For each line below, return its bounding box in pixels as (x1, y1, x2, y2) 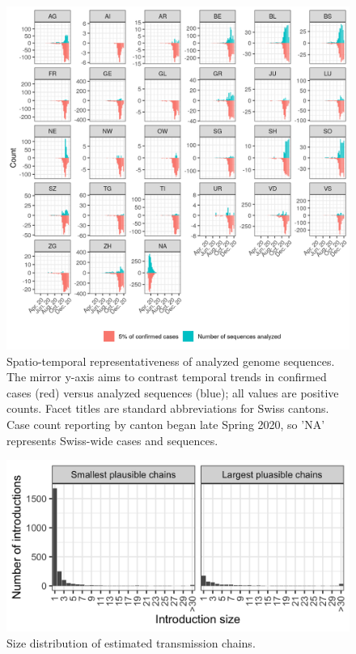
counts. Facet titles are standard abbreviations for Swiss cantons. (6, 400, 329, 417)
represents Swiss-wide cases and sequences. (6, 431, 218, 448)
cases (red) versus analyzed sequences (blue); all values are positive (6, 384, 339, 401)
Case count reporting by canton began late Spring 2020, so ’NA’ (6, 415, 325, 432)
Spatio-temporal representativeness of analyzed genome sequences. (6, 352, 335, 369)
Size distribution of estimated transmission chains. (6, 634, 256, 651)
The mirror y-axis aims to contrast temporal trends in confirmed (6, 368, 327, 385)
